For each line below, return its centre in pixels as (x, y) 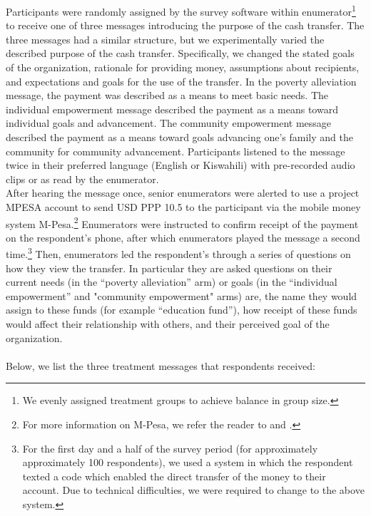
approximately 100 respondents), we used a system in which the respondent (188, 462)
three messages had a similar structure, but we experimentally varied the (165, 39)
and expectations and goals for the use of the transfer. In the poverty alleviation (181, 81)
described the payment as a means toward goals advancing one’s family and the (179, 137)
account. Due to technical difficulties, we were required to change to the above (193, 490)
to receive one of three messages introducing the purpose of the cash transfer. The (185, 25)
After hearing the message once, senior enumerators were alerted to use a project (183, 193)
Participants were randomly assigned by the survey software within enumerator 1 (181, 10)
